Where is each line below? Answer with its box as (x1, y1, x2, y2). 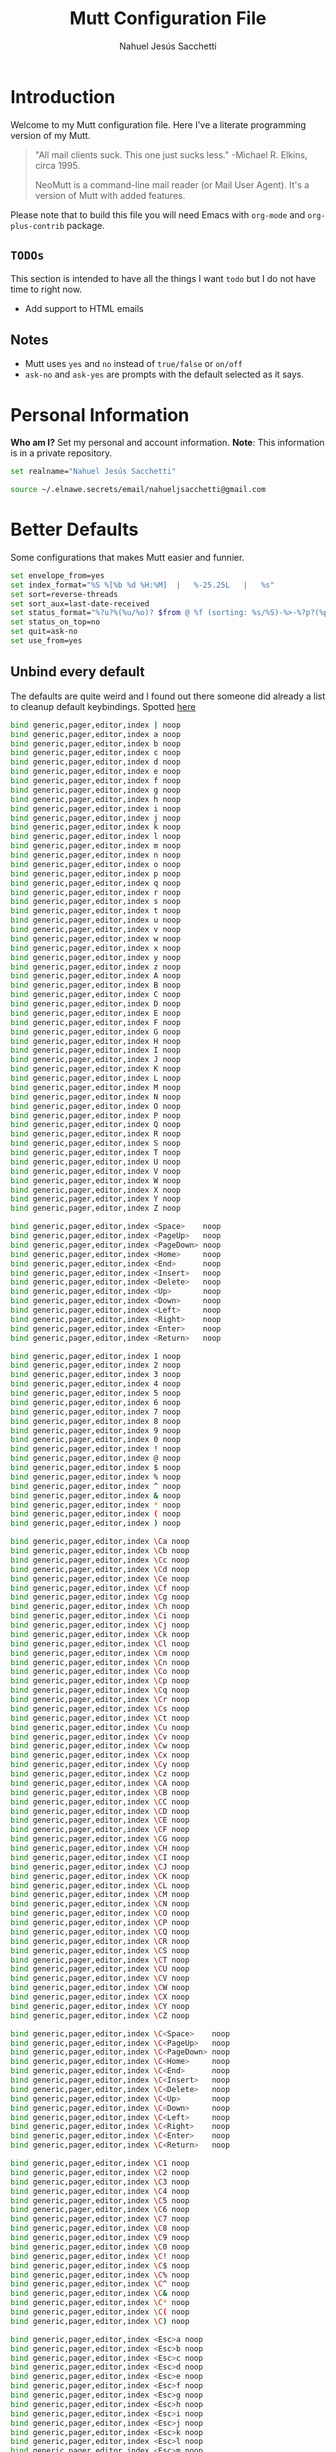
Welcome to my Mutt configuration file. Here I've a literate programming (10, 118, 307, 131)
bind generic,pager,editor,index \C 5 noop (10, 2195, 190, 2206)
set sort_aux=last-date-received (10, 598, 150, 609)
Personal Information (10, 403, 190, 426)
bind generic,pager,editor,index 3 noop (10, 1370, 182, 1380)
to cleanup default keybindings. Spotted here (10, 700, 197, 712)
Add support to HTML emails (24, 302, 144, 314)
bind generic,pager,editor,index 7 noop (10, 1407, 182, 1417)
